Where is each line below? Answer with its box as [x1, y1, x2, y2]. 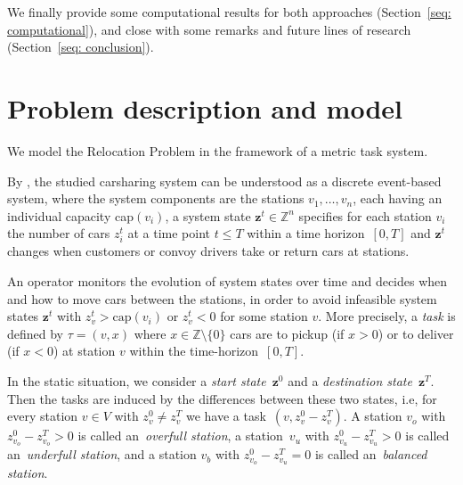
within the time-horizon [129, 341, 259, 360]
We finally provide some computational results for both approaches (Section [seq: [7, 3, 451, 21]
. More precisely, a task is [318, 307, 456, 325]
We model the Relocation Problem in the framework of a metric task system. [7, 141, 428, 160]
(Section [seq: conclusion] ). [7, 37, 154, 56]
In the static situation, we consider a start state [7, 372, 266, 390]
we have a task [185, 407, 266, 425]
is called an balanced [314, 445, 427, 464]
